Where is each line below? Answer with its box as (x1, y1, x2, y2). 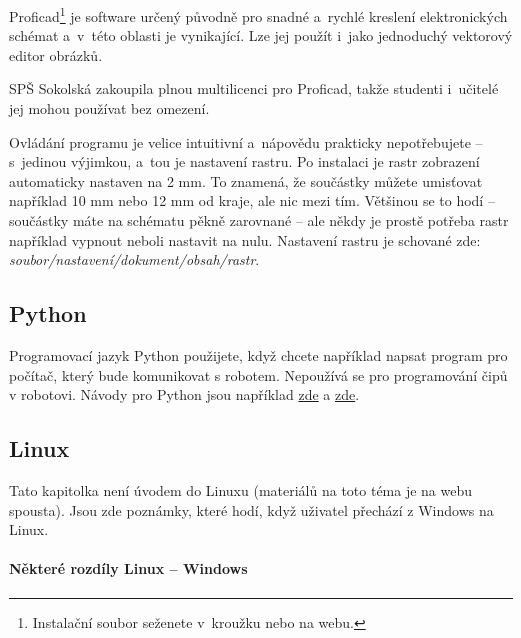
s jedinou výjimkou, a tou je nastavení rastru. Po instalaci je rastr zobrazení (9, 151, 480, 172)
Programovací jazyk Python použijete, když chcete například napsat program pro (9, 344, 508, 365)
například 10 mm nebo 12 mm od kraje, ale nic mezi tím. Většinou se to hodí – (9, 190, 495, 211)
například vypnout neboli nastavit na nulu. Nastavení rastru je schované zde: (9, 229, 481, 250)
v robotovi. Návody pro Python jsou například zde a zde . (9, 384, 360, 405)
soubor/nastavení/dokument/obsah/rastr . (9, 249, 260, 270)
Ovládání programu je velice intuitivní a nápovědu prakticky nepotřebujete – (9, 131, 483, 152)
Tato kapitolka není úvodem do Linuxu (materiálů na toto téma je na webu (9, 479, 473, 500)
